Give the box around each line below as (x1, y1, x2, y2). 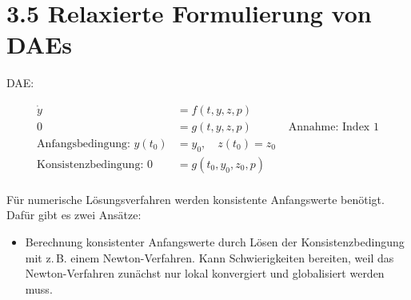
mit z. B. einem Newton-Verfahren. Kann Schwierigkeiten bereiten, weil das (25, 249, 394, 266)
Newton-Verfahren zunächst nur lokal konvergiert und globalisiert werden (25, 265, 385, 282)
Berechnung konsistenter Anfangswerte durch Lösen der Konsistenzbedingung (25, 234, 405, 250)
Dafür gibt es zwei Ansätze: (6, 206, 142, 223)
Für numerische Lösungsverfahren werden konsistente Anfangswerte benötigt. (6, 190, 385, 207)
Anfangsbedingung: (37, 138, 130, 150)
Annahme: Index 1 (288, 121, 379, 133)
